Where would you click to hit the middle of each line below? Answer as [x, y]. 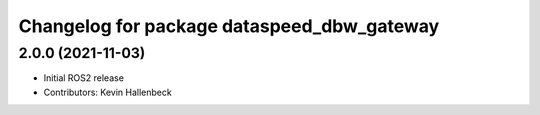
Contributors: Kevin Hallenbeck [107, 92]
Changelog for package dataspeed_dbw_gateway [229, 26]
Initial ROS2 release [84, 78]
